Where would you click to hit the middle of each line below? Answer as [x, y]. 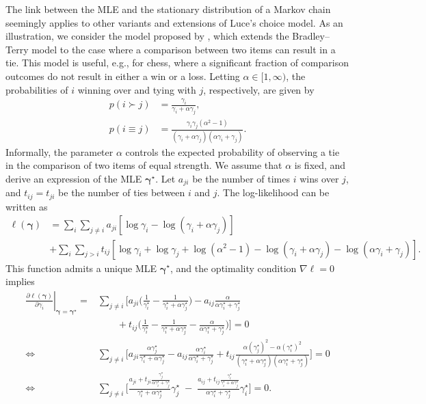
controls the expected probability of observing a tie [232, 151]
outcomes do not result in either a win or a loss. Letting [123, 76]
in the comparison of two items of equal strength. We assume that [144, 165]
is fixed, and [320, 165]
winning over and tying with [137, 89]
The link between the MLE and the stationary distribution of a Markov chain [168, 9]
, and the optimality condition [233, 268]
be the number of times [241, 178]
